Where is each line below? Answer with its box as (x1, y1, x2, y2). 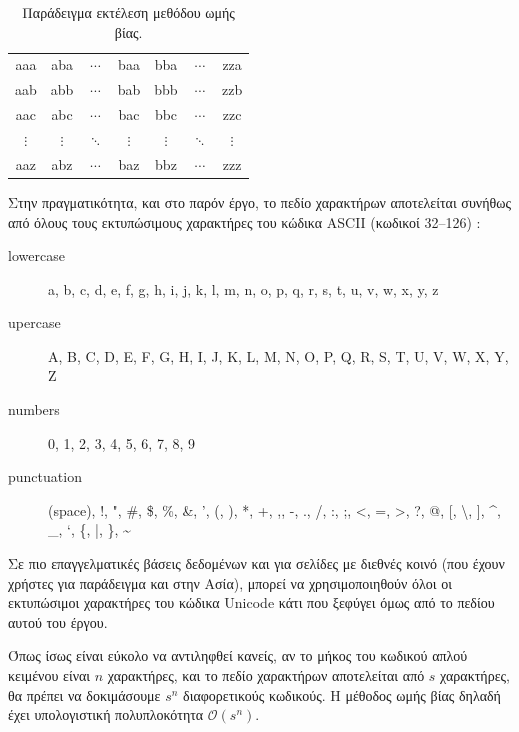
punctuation (8, 466, 82, 487)
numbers (8, 399, 60, 420)
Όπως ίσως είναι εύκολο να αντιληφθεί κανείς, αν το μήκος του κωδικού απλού (8, 645, 468, 666)
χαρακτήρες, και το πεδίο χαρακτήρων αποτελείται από (107, 665, 425, 685)
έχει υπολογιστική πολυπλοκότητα (8, 704, 204, 725)
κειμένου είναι (8, 665, 91, 685)
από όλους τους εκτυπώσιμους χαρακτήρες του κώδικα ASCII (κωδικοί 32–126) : (8, 211, 481, 232)
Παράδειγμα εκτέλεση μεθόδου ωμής (22, 2, 235, 22)
